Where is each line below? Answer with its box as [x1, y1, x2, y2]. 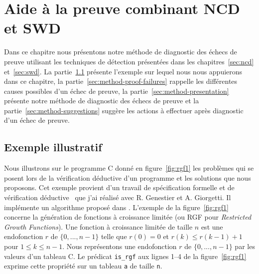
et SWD [4, 17, 61, 38]
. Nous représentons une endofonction [62, 241, 177, 252]
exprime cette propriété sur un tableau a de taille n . [4, 261, 162, 271]
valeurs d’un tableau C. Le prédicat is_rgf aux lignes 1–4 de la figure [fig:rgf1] [4, 251, 247, 261]
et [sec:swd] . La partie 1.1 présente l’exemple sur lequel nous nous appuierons [4, 66, 243, 76]
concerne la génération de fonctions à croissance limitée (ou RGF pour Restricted [4, 212, 252, 222]
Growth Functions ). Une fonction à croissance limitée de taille [4, 221, 193, 232]
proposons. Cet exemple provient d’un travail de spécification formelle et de [4, 182, 235, 193]
